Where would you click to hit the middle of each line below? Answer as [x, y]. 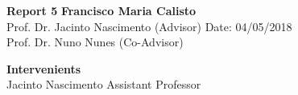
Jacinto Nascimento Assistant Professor [104, 84]
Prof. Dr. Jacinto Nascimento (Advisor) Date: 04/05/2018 [149, 26]
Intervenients [44, 68]
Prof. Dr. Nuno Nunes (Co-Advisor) [95, 42]
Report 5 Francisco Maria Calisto [101, 10]
